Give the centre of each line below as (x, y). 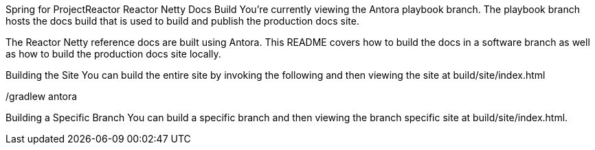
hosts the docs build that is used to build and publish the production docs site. (182, 21)
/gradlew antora (42, 96)
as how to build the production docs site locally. (113, 54)
